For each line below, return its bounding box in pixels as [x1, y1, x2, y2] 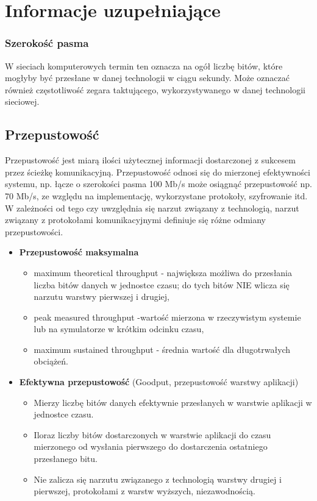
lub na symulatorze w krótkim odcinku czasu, [34, 322, 204, 335]
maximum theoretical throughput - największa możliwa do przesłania [34, 266, 293, 279]
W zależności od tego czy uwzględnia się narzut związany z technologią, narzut [5, 201, 299, 214]
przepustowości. [5, 225, 63, 238]
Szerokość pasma [5, 35, 89, 51]
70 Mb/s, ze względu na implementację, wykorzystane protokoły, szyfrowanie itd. [5, 189, 308, 202]
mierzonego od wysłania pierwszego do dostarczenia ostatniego [34, 440, 268, 453]
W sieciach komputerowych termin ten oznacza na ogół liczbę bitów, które [5, 59, 283, 72]
